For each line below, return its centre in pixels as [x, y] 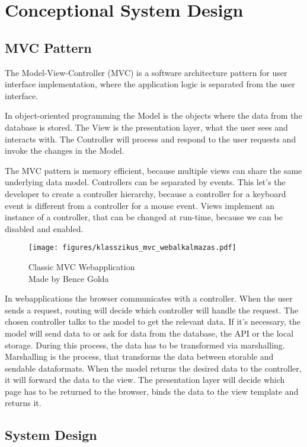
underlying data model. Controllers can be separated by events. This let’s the [145, 182]
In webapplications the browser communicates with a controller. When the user [149, 298]
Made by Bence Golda [69, 278]
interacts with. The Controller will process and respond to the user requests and [151, 139]
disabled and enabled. [44, 228]
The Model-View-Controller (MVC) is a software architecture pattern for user [146, 72]
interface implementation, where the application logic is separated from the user [150, 84]
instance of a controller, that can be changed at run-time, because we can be [144, 217]
